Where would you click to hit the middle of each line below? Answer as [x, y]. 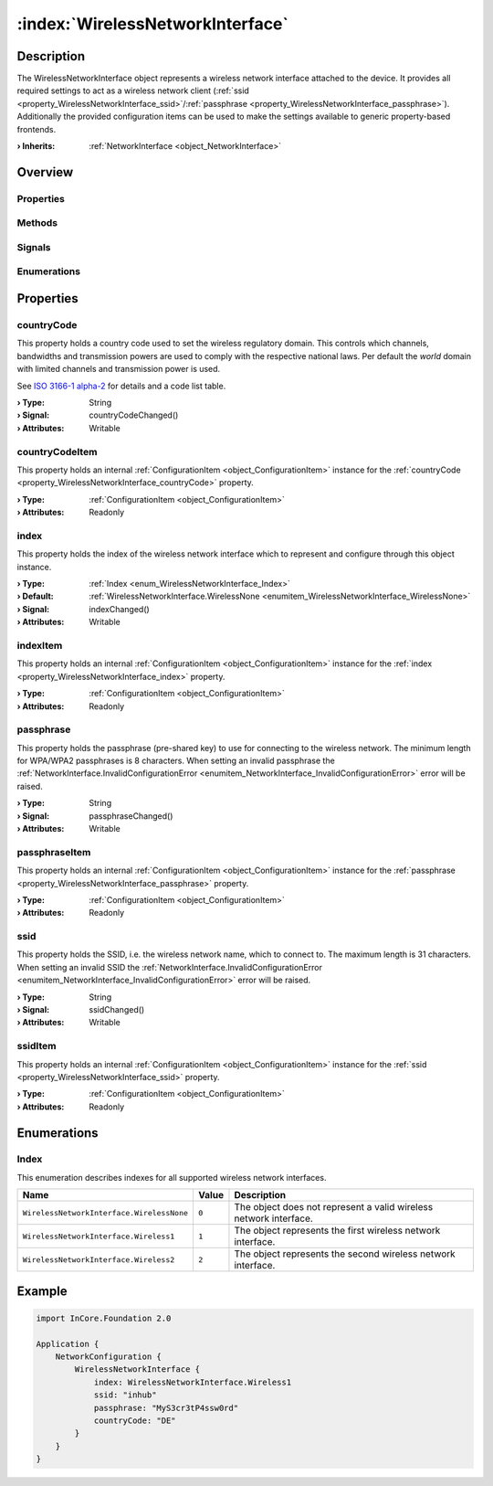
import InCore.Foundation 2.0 [104, 1318]
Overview [45, 172]
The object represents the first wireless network [337, 1231]
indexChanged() [119, 609]
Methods [37, 223]
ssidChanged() [117, 1009]
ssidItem [37, 1046]
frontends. [37, 129]
